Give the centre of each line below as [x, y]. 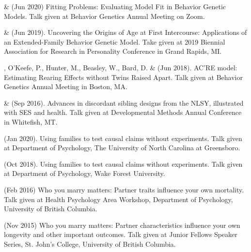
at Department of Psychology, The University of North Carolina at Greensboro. [122, 148]
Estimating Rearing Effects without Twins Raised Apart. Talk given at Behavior [123, 77]
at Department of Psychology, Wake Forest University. [85, 173]
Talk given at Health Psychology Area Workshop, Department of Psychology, [118, 199]
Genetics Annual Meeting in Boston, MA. [66, 87]
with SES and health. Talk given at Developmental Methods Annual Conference [123, 112]
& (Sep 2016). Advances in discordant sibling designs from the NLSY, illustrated [124, 102]
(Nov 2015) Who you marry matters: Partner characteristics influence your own [122, 225]
